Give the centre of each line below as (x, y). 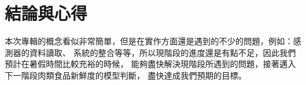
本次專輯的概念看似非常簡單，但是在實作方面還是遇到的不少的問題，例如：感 (153, 41)
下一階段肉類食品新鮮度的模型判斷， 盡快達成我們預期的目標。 (126, 75)
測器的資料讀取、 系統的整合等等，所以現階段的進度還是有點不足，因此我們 (150, 52)
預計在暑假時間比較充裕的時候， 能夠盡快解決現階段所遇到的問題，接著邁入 (150, 64)
